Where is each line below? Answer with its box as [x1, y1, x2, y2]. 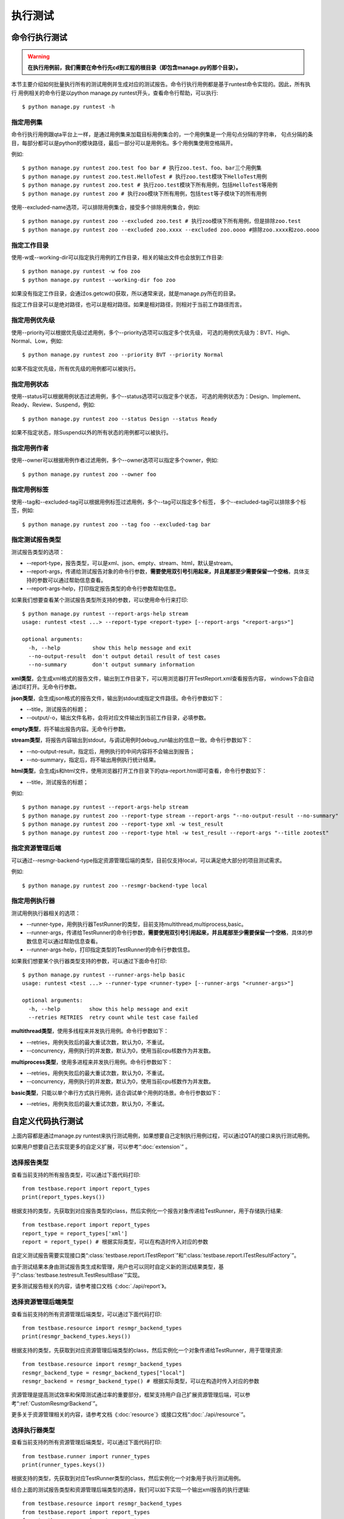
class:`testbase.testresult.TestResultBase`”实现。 [20, 1272, 143, 1279]
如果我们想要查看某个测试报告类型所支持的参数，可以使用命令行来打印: [11, 596, 189, 603]
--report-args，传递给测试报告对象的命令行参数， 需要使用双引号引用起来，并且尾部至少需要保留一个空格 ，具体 [26, 568, 305, 575]
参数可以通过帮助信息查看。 [36, 576, 106, 583]
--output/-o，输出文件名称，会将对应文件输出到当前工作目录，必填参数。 [26, 714, 209, 721]
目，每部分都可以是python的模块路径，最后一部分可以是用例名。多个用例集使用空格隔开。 [11, 139, 236, 146]
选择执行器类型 [11, 1425, 55, 1434]
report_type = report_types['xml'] [22, 1230, 128, 1236]
